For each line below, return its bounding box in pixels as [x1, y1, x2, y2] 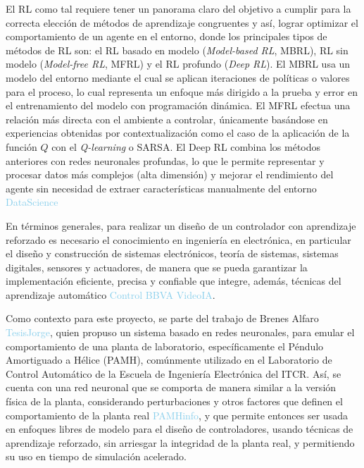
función [6, 139, 37, 154]
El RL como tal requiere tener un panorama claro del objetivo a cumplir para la [6, 1, 351, 16]
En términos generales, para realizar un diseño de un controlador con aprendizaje [6, 218, 356, 233]
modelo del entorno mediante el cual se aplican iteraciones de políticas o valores [6, 70, 350, 85]
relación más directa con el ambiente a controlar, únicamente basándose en [6, 111, 328, 126]
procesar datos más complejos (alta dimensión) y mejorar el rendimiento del [6, 167, 334, 182]
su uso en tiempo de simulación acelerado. [6, 449, 187, 464]
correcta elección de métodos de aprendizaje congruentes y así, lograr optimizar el [6, 15, 358, 30]
